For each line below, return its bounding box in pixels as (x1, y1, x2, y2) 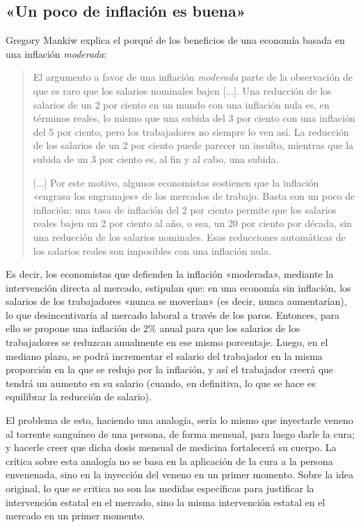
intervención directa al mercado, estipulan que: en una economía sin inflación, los (6, 280, 351, 294)
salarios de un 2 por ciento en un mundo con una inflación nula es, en (33, 97, 330, 111)
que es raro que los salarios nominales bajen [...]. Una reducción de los (33, 83, 332, 97)
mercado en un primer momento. (6, 508, 145, 523)
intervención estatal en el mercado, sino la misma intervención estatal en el (6, 494, 326, 509)
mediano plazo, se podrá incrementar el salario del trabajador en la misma (6, 348, 323, 363)
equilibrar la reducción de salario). (6, 389, 152, 404)
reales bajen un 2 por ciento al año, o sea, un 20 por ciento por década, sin (33, 216, 352, 230)
